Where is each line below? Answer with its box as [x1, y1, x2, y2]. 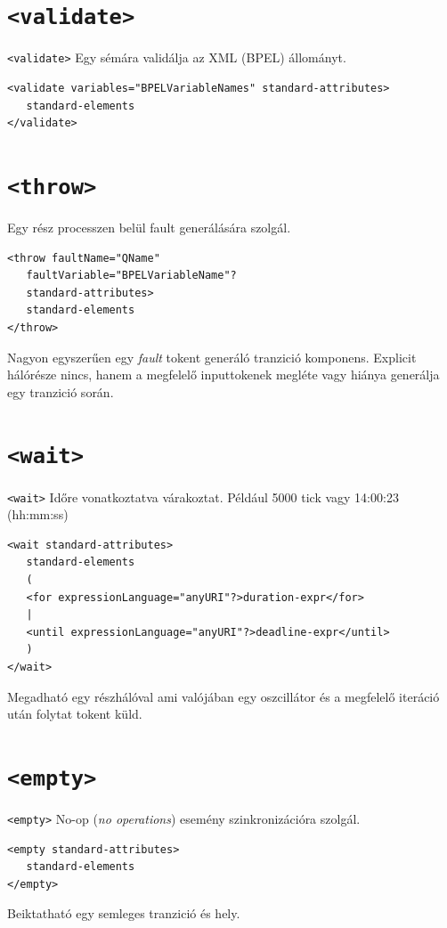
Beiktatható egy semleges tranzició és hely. [7, 904, 240, 923]
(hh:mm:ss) [7, 505, 69, 524]
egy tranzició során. [7, 382, 114, 401]
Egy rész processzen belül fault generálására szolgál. [7, 217, 291, 236]
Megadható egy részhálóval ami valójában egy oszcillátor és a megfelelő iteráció [7, 687, 440, 705]
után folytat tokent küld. [7, 704, 142, 723]
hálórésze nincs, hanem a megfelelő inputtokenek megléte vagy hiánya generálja [7, 365, 440, 384]
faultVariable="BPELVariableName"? [26, 269, 237, 282]
